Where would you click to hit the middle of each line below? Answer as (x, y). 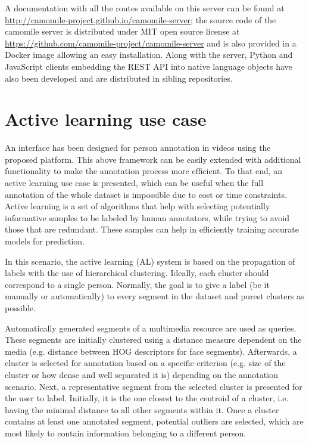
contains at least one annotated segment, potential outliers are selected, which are (154, 421)
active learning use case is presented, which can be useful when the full (134, 183)
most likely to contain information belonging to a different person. (126, 433)
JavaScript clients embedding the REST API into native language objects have (149, 66)
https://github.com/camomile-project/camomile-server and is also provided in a (151, 43)
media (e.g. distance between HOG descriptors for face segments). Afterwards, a (151, 351)
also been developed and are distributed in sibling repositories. (119, 78)
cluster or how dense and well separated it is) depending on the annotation (141, 374)
